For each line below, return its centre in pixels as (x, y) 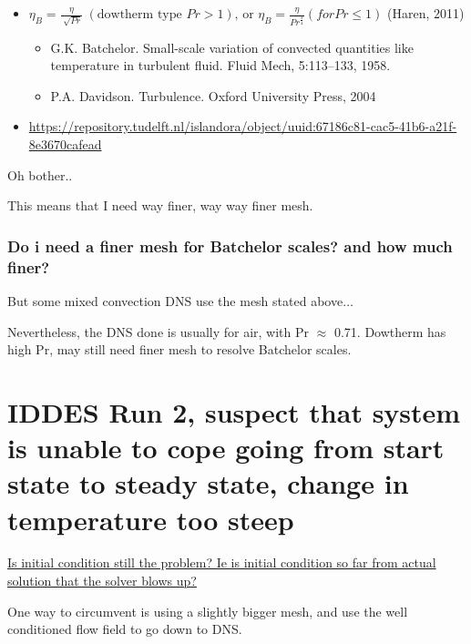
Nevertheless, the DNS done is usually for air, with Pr (159, 331)
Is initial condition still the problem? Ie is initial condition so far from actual (222, 562)
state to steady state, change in (208, 483)
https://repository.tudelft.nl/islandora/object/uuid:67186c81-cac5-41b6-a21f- (243, 126)
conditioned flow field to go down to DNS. (125, 629)
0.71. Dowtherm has (390, 331)
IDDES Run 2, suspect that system (234, 411)
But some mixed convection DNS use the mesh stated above (175, 301)
